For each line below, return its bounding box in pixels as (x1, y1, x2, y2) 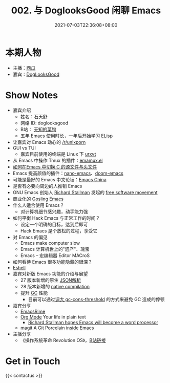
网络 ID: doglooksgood (20, 120, 69, 126)
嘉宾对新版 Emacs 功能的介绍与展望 (12, 270, 88, 276)
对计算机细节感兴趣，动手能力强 (20, 208, 88, 215)
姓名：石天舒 (20, 113, 48, 119)
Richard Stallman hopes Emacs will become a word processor (28, 319, 159, 325)
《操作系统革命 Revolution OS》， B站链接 (20, 337, 106, 343)
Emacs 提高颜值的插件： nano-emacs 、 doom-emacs (12, 170, 124, 176)
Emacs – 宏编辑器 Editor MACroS (20, 252, 90, 259)
